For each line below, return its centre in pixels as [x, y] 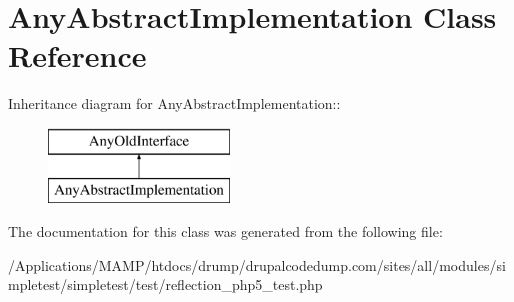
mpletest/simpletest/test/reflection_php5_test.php [165, 284]
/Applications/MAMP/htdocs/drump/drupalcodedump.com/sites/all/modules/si [257, 264]
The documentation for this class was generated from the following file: [225, 231]
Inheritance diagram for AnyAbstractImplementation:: [174, 103]
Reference [77, 55]
